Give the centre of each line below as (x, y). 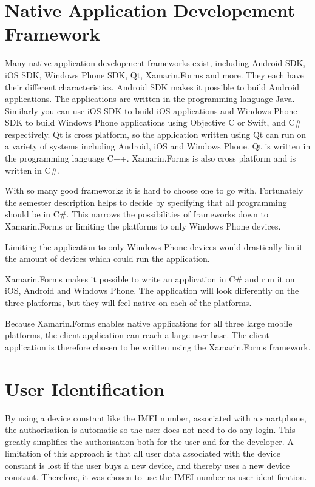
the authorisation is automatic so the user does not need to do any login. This (150, 430)
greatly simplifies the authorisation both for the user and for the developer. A (149, 441)
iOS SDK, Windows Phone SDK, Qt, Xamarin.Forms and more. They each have (154, 74)
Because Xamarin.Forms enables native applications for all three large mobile (149, 323)
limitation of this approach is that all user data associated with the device (143, 453)
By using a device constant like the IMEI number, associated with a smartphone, (156, 417)
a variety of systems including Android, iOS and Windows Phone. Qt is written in (158, 146)
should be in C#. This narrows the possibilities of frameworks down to (137, 214)
